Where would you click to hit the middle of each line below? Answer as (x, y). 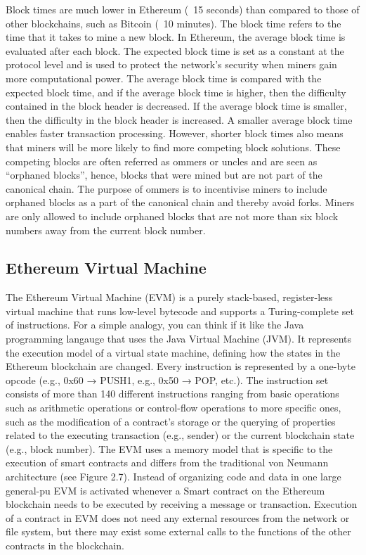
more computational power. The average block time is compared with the (164, 78)
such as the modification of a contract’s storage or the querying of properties (171, 421)
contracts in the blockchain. (65, 545)
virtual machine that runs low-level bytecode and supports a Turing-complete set (180, 311)
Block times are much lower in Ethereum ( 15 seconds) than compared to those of (183, 9)
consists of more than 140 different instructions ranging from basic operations (172, 394)
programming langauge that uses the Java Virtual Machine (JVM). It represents (179, 339)
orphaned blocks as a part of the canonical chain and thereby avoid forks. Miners (180, 202)
